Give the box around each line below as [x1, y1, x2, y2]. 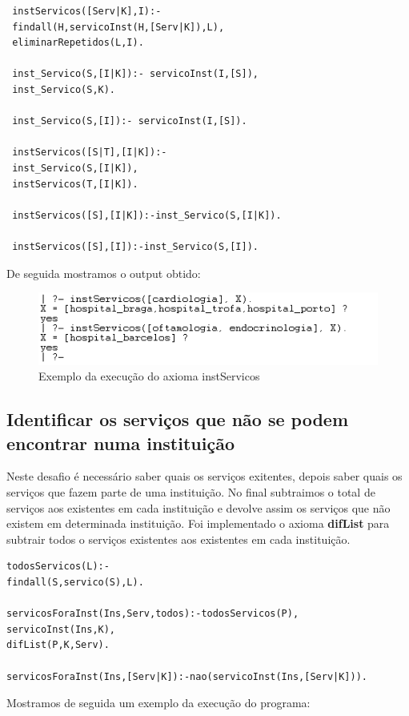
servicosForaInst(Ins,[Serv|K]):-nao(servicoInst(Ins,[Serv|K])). [6, 670, 368, 682]
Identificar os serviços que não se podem [6, 407, 349, 432]
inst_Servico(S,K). [12, 83, 116, 95]
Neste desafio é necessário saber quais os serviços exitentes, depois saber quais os [6, 468, 403, 485]
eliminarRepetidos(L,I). [12, 37, 144, 49]
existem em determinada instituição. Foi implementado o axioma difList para [6, 515, 390, 532]
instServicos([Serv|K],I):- [12, 6, 162, 17]
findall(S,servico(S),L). [6, 576, 144, 588]
